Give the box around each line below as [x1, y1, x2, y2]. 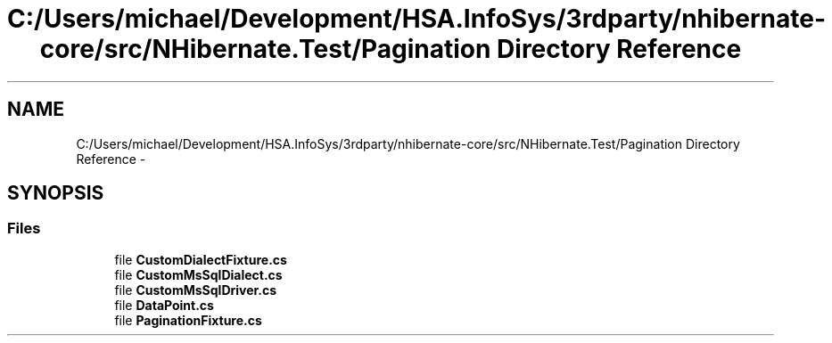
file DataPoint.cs [114, 297, 214, 313]
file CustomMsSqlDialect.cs [114, 266, 283, 282]
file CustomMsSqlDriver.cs [114, 282, 277, 298]
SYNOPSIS [7, 182, 104, 205]
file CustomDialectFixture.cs [114, 251, 287, 267]
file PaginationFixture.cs [114, 312, 262, 328]
